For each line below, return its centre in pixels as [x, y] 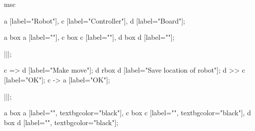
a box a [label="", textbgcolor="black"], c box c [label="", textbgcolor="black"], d [127, 113]
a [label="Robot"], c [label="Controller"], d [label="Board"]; [95, 20]
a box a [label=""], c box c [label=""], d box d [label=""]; [89, 37]
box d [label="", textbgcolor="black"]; [61, 122]
